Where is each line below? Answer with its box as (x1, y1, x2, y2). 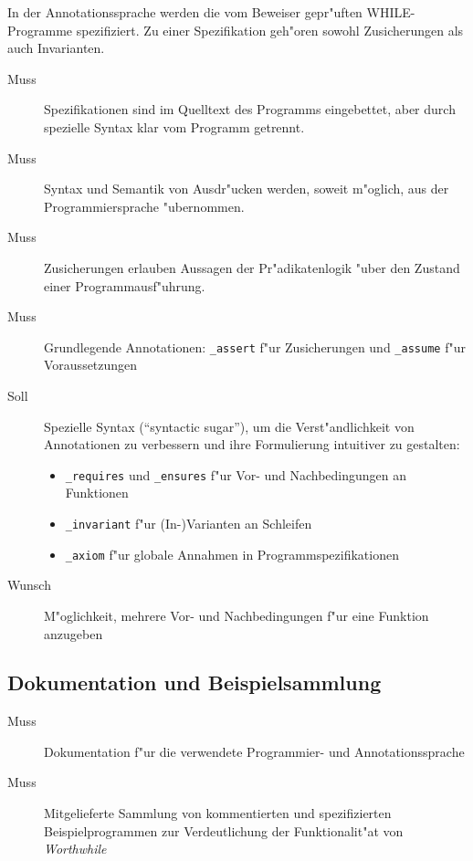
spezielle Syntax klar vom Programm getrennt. (44, 117, 305, 136)
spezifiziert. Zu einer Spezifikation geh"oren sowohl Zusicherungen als (76, 20, 464, 39)
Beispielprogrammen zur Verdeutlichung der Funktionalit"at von (44, 821, 404, 840)
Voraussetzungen (44, 355, 138, 374)
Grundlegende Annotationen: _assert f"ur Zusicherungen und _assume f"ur (44, 337, 466, 356)
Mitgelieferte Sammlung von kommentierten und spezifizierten (44, 803, 392, 823)
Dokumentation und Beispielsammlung (7, 668, 382, 697)
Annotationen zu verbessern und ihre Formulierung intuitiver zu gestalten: (44, 435, 460, 454)
